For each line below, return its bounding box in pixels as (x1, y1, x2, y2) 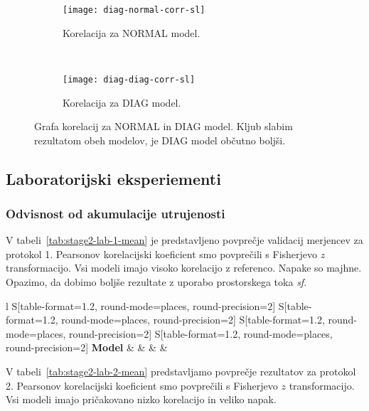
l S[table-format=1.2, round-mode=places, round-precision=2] (6, 298, 276, 313)
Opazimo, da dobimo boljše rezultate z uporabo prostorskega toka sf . (6, 274, 307, 289)
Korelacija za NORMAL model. (63, 25, 200, 40)
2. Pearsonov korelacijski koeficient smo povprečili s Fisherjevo (6, 378, 278, 393)
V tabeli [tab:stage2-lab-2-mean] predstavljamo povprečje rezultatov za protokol (6, 364, 356, 379)
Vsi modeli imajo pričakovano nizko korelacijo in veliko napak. (6, 392, 277, 407)
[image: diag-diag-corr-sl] (63, 74, 196, 85)
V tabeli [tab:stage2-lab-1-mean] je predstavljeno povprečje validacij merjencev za (6, 233, 363, 247)
